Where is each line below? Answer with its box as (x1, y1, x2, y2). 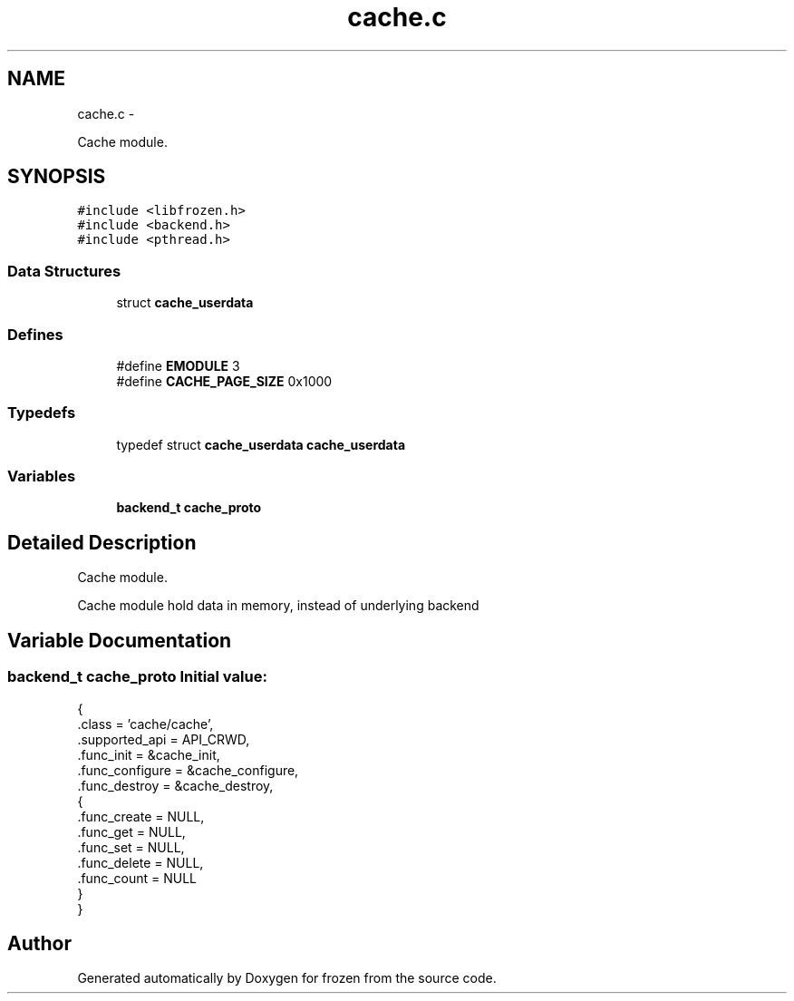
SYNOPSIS (7, 165, 106, 189)
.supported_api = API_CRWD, (77, 731, 250, 747)
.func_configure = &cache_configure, (77, 762, 299, 778)
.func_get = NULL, (77, 823, 186, 840)
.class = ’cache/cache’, (77, 715, 214, 732)
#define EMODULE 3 (116, 357, 240, 374)
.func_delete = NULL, (77, 854, 204, 870)
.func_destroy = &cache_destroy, (77, 777, 274, 793)
